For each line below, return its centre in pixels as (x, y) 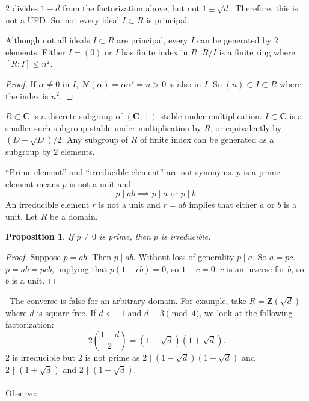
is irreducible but (44, 357)
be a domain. (74, 216)
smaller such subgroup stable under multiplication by (103, 127)
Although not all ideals (48, 40)
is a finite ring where (257, 51)
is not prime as (112, 357)
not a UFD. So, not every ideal (63, 20)
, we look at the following (246, 312)
